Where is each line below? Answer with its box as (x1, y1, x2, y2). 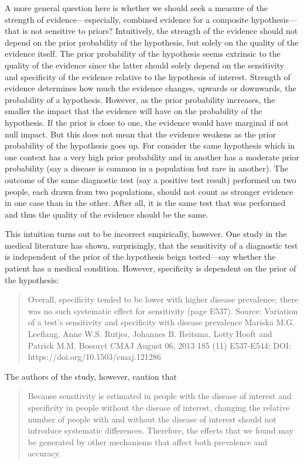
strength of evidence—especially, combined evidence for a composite (5, 13, 249, 25)
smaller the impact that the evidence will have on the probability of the (5, 105, 262, 117)
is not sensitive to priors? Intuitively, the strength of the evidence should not (22, 25, 298, 37)
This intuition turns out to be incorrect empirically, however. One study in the (5, 228, 287, 240)
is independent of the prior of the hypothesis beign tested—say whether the (5, 250, 276, 263)
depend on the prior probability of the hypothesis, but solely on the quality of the (5, 36, 299, 48)
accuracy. (28, 447, 61, 459)
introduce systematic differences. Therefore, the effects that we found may (28, 424, 293, 436)
